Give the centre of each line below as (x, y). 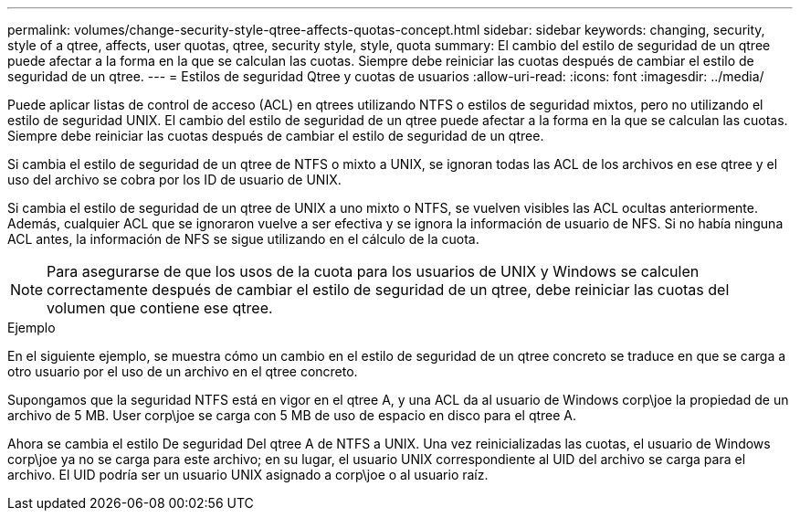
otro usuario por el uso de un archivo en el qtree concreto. (183, 371)
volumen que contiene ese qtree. (160, 308)
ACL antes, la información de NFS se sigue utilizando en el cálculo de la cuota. (243, 239)
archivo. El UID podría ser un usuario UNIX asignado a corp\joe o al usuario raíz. (248, 475)
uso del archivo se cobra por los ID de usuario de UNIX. (174, 180)
